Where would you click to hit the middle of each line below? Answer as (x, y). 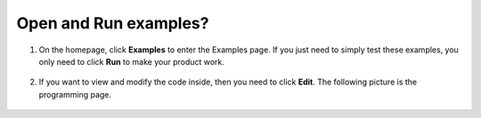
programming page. (75, 94)
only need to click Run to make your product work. (131, 61)
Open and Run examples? (113, 23)
